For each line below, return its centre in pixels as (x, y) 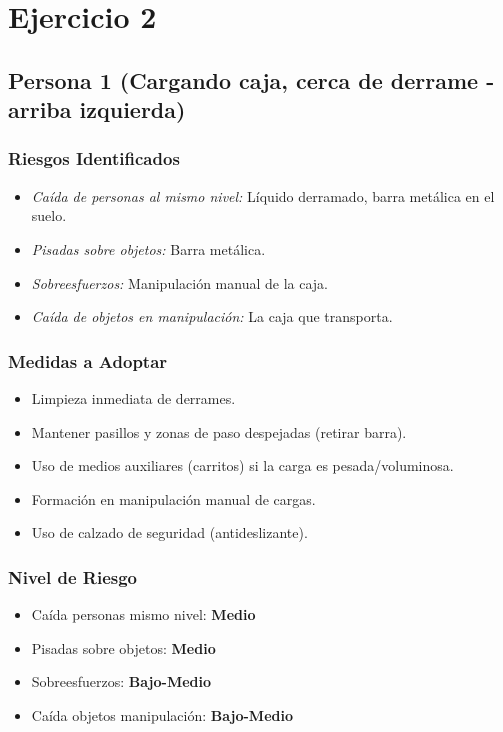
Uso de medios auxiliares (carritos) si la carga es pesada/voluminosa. (242, 465)
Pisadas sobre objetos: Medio (123, 647)
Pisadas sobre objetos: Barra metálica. (148, 248)
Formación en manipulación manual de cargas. (173, 498)
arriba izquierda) (97, 109)
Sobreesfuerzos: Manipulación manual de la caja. (180, 282)
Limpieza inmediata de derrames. (133, 397)
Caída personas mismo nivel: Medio (143, 614)
